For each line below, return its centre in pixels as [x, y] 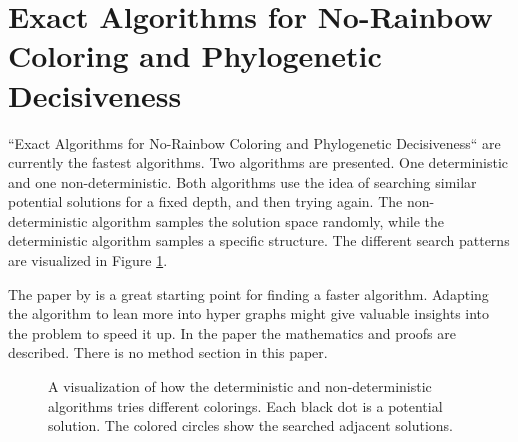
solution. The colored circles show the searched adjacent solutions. [250, 425]
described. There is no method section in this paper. [168, 352]
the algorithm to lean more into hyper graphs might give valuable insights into [249, 313]
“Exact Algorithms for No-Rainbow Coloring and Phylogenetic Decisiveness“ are [254, 142]
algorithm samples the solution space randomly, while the [268, 220]
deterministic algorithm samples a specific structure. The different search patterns [259, 240]
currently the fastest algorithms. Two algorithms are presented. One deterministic [258, 162]
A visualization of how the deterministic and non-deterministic [240, 386]
